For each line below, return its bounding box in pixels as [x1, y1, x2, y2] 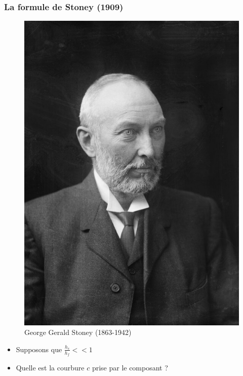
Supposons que [16, 344, 62, 354]
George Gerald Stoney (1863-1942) [24, 327, 132, 337]
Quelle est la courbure [16, 362, 85, 372]
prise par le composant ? [92, 362, 168, 372]
